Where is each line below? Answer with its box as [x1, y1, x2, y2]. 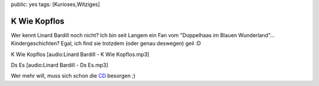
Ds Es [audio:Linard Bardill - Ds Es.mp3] [11, 62, 109, 69]
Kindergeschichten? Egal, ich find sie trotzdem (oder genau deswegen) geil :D [11, 40, 201, 47]
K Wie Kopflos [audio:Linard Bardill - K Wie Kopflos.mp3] [11, 51, 149, 58]
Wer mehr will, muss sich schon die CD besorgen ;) [11, 72, 136, 80]
